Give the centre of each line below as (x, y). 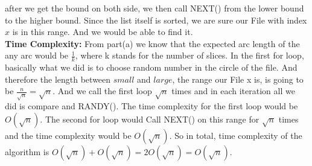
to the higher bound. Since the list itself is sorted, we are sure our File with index (156, 20)
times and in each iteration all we (233, 91)
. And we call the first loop (102, 91)
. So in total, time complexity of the (236, 135)
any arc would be (37, 55)
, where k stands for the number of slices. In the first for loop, (189, 55)
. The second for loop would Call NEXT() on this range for (150, 119)
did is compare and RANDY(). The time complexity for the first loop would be (151, 106)
